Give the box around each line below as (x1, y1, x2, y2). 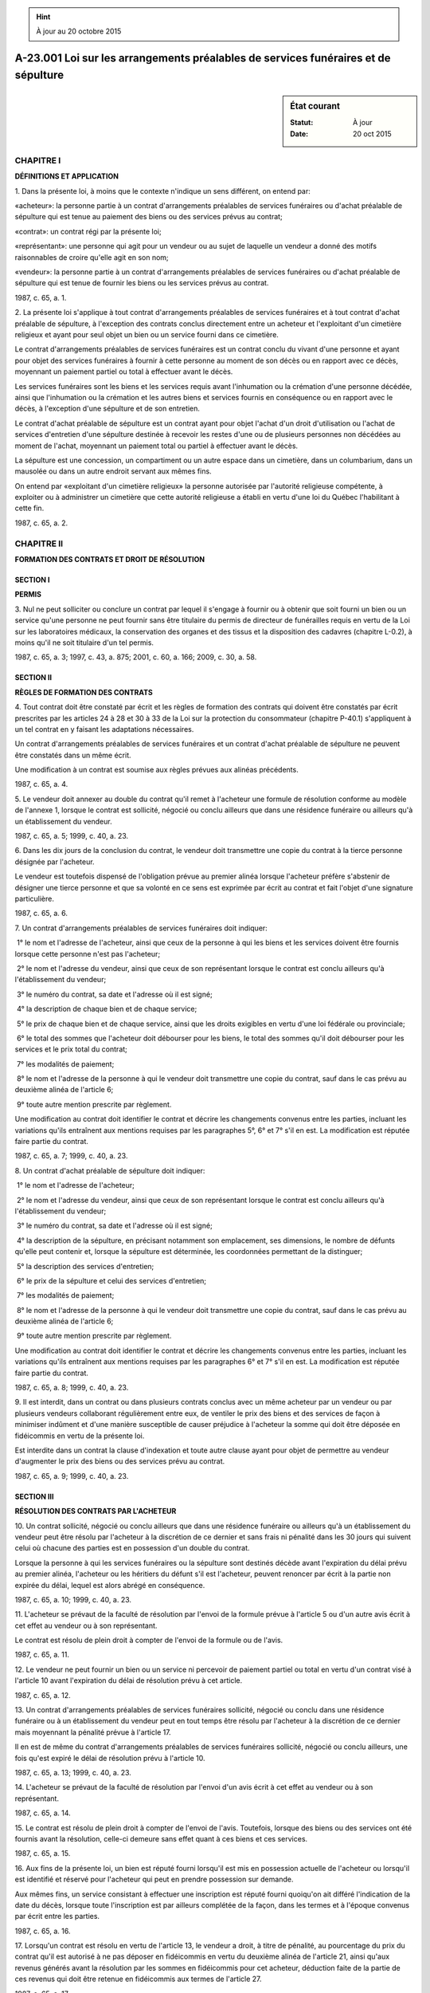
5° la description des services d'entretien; (16, 1261, 154, 1271)
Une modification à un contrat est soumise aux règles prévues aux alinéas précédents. (14, 765, 299, 775)
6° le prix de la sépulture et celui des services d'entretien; (16, 1276, 207, 1285)
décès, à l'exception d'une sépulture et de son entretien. (14, 403, 201, 414)
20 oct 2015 (353, 128, 392, 139)
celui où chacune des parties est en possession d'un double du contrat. (14, 1543, 250, 1553)
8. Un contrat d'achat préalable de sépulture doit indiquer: (14, 1166, 205, 1175)
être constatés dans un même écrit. (14, 750, 131, 760)
